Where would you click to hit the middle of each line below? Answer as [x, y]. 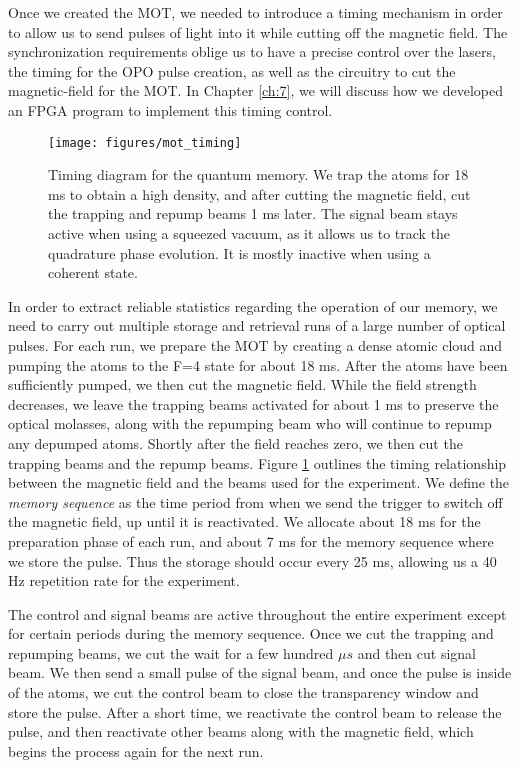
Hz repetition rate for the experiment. [124, 580]
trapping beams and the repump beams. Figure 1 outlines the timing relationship [257, 462]
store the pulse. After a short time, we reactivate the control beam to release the [255, 711]
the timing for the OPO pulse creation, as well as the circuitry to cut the [232, 70]
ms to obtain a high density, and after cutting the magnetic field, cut [259, 193]
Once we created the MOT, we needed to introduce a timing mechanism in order [255, 12]
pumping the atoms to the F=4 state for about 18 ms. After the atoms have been [258, 364]
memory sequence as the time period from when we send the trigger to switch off [255, 501]
